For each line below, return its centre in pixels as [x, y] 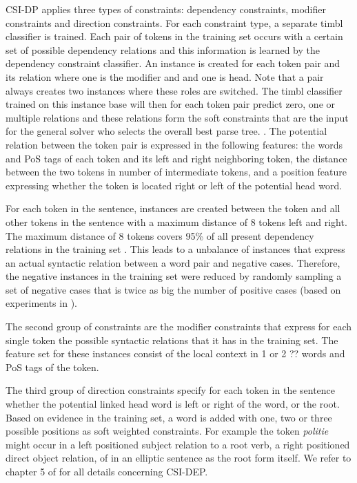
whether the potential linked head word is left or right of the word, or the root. [173, 404]
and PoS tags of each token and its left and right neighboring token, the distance [176, 158]
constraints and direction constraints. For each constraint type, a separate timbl [174, 22]
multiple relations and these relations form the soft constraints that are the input [177, 117]
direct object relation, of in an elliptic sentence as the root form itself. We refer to [178, 458]
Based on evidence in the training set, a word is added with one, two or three [169, 417]
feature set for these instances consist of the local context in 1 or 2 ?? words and [175, 353]
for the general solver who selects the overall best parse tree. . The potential [166, 131]
